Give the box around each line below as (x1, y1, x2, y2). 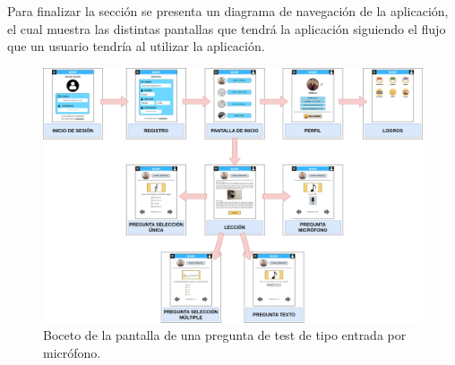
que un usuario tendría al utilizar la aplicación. (7, 37, 265, 55)
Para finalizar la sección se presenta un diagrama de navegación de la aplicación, (7, 2, 449, 20)
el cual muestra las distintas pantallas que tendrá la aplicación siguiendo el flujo (7, 19, 446, 38)
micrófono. (43, 343, 101, 361)
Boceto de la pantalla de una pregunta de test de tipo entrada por (43, 326, 407, 344)
